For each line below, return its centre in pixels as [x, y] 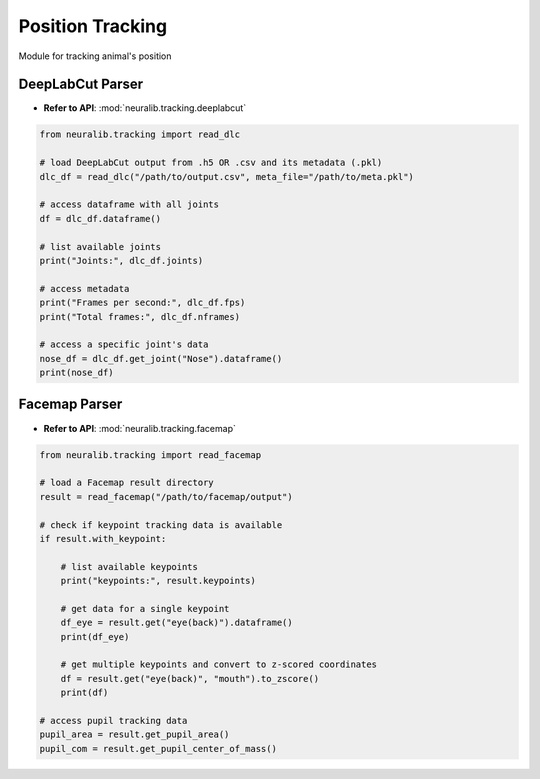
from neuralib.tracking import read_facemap [150, 454]
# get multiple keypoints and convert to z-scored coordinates [219, 664]
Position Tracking [93, 26]
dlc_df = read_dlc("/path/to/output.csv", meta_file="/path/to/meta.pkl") [227, 176]
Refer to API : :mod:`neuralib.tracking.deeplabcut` [145, 108]
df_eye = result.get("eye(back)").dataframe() [177, 623]
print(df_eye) [95, 636]
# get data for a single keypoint [145, 608]
